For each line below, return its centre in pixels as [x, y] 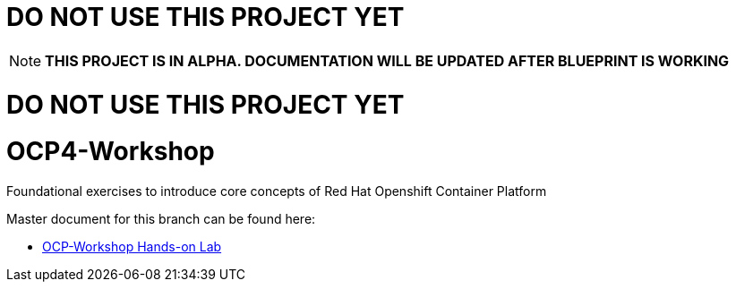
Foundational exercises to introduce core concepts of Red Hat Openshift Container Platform [277, 191]
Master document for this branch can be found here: [161, 219]
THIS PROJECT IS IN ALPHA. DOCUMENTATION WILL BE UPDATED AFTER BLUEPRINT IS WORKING [387, 60]
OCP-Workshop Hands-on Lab [132, 246]
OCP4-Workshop [111, 152]
